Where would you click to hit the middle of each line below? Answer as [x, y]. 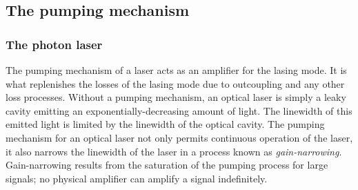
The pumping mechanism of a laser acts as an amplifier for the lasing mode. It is [176, 70]
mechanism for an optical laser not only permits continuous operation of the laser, [179, 137]
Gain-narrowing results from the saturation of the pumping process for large [167, 165]
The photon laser [54, 44]
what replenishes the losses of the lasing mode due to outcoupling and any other [175, 83]
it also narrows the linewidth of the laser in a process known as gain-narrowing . [174, 151]
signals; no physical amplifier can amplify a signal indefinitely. [137, 178]
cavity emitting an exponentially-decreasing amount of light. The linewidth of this [179, 110]
